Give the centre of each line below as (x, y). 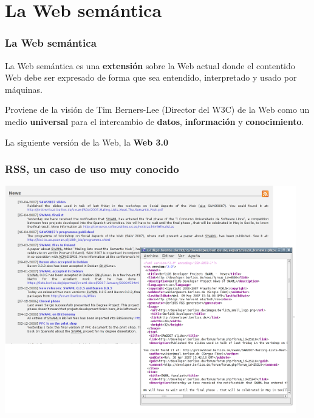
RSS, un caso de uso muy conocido (92, 169)
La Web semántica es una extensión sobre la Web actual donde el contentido (150, 65)
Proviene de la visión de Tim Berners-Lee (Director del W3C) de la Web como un (157, 110)
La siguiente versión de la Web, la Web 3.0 (87, 142)
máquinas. (24, 89)
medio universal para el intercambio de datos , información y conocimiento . (155, 121)
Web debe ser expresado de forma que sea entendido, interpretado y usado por (151, 77)
